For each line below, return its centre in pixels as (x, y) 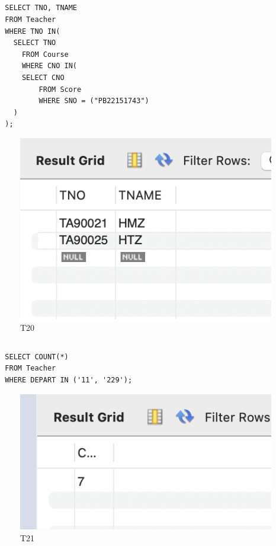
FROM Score (60, 89)
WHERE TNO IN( (33, 31)
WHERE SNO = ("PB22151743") (94, 101)
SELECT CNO (43, 77)
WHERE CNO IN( (49, 66)
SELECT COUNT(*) (37, 357)
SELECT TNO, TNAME (41, 8)
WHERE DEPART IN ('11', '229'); (69, 380)
